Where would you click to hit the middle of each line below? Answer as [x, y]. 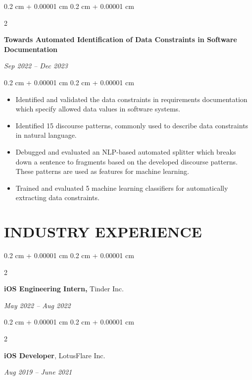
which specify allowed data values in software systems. [98, 109]
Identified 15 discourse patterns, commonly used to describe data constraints [132, 125]
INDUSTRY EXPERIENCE [103, 232]
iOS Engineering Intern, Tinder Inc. [64, 289]
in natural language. [46, 135]
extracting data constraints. [57, 197]
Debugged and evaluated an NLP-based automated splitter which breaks [126, 151]
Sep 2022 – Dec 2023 [36, 66]
